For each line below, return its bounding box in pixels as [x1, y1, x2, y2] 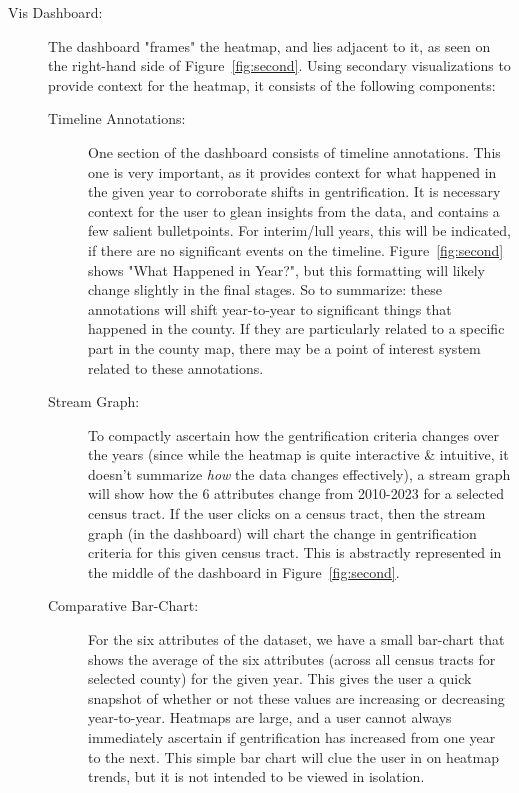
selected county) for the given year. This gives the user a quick [88, 668, 472, 689]
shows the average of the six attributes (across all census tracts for [88, 648, 496, 669]
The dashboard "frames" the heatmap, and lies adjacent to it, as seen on [48, 35, 491, 56]
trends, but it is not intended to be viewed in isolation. [88, 766, 425, 787]
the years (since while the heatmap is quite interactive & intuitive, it [88, 444, 509, 465]
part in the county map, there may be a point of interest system [88, 337, 481, 358]
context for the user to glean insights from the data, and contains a [88, 200, 500, 221]
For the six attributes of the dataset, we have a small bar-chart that [88, 629, 505, 650]
